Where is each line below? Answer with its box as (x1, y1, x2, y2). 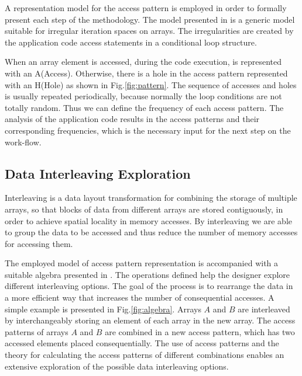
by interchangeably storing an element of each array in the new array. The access (5, 314, 296, 326)
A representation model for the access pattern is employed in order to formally (5, 2, 287, 13)
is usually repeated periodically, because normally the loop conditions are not (5, 90, 282, 102)
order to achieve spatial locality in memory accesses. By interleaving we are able (5, 214, 293, 227)
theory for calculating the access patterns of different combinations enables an (5, 349, 284, 361)
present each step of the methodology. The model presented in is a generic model (5, 13, 295, 25)
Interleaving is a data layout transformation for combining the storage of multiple (5, 192, 297, 204)
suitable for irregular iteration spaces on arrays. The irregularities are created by (5, 25, 294, 37)
